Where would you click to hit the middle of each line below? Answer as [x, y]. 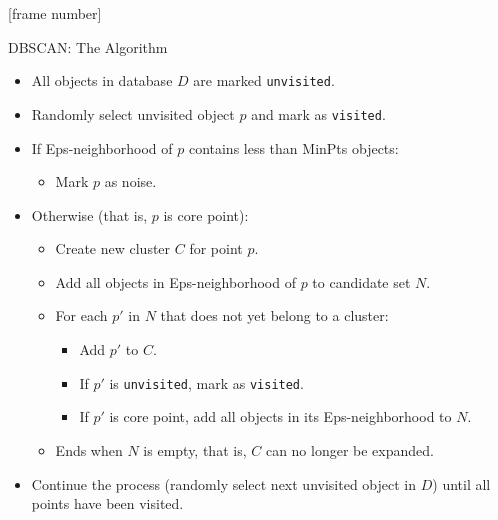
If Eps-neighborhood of [102, 147]
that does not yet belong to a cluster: [274, 315]
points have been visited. [107, 503]
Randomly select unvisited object [133, 113]
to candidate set [361, 281]
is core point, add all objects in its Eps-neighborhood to [280, 416]
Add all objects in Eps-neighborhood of [175, 281]
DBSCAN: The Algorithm [88, 46]
